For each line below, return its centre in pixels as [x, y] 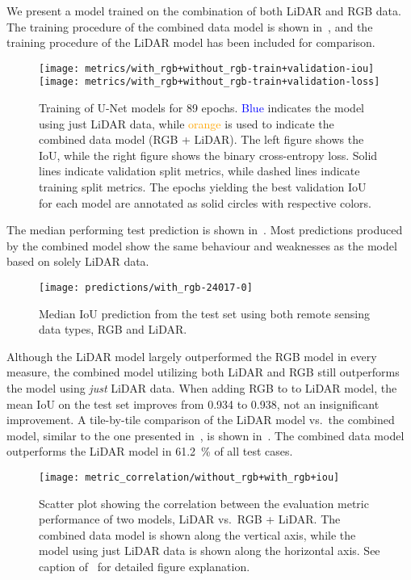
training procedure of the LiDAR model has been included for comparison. [191, 42]
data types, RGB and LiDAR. [113, 329]
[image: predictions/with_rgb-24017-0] [146, 288]
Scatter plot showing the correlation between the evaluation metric [204, 503]
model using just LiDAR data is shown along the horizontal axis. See [210, 551]
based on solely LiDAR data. [78, 261]
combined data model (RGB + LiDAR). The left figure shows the [201, 139]
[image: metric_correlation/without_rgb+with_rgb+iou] [189, 478]
